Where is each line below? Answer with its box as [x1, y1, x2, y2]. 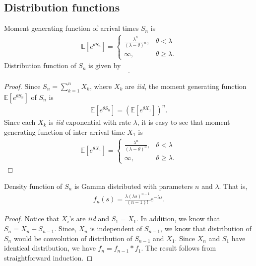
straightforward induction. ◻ [4, 252, 93, 263]
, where [89, 81, 112, 91]
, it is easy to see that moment [137, 117, 230, 127]
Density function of [4, 180, 63, 191]
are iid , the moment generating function [125, 81, 247, 91]
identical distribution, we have [4, 243, 96, 253]
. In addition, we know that [136, 213, 220, 224]
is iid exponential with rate [49, 117, 131, 127]
